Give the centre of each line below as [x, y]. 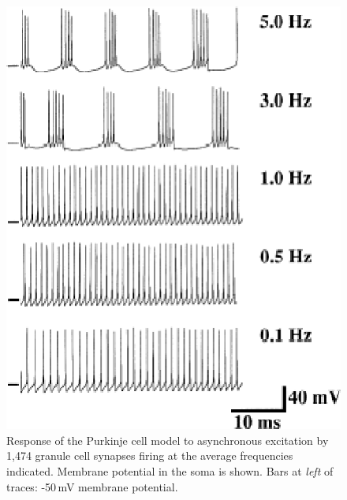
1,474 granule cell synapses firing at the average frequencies [150, 455]
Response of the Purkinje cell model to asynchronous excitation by [168, 440]
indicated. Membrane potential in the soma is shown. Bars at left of [170, 471]
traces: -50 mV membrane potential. [92, 486]
